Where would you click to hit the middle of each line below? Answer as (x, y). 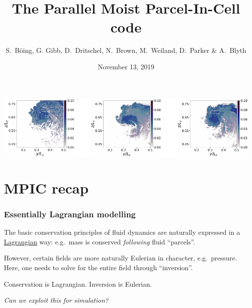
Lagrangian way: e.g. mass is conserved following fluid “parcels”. (100, 241)
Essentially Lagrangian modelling (70, 214)
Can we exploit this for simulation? (56, 300)
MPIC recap (46, 187)
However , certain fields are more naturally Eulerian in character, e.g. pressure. (121, 258)
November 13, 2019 (126, 66)
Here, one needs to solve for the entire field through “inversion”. (98, 267)
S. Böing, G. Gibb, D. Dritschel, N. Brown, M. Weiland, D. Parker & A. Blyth (126, 50)
